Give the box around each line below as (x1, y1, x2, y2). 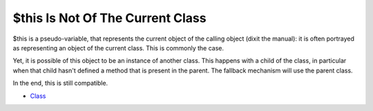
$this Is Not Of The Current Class (12, 10, 207, 26)
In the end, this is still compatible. (12, 79, 108, 88)
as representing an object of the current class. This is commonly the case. (12, 43, 224, 52)
